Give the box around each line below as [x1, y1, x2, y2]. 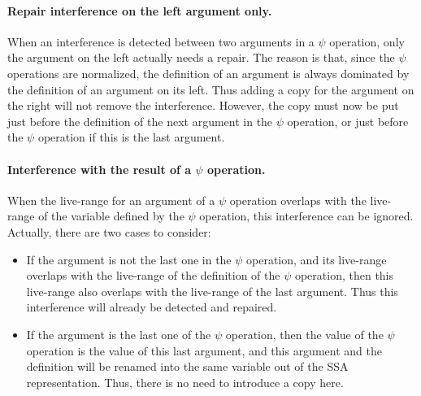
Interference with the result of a [7, 160, 192, 177]
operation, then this [294, 267, 394, 284]
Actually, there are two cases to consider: [7, 223, 211, 240]
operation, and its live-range [246, 250, 387, 268]
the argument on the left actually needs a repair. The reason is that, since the [7, 49, 395, 66]
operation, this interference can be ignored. [199, 207, 414, 224]
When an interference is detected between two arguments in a [7, 33, 315, 50]
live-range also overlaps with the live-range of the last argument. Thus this [26, 282, 398, 299]
